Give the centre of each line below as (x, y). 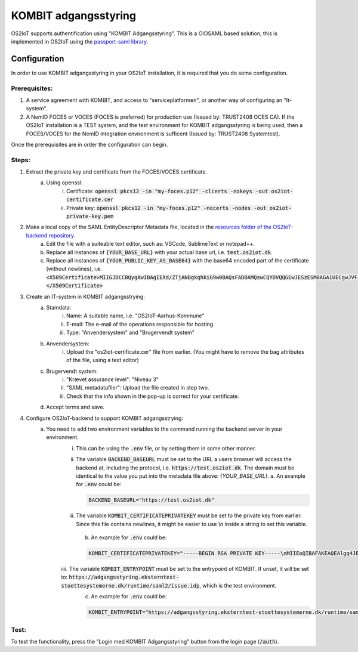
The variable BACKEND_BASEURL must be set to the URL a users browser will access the (184, 459)
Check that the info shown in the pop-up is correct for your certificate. (153, 396)
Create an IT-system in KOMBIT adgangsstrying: (86, 296)
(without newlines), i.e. (74, 269)
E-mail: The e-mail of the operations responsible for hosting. (141, 324)
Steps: (21, 160)
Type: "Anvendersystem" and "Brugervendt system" (131, 333)
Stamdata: (59, 307)
